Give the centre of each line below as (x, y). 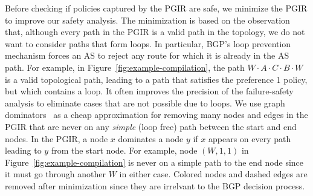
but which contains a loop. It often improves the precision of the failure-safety (149, 91)
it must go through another (56, 174)
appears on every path (250, 138)
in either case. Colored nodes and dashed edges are (213, 174)
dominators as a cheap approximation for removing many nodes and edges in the (156, 115)
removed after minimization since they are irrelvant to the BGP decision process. (155, 185)
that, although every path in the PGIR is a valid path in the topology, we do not (155, 32)
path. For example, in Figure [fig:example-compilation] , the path (125, 67)
